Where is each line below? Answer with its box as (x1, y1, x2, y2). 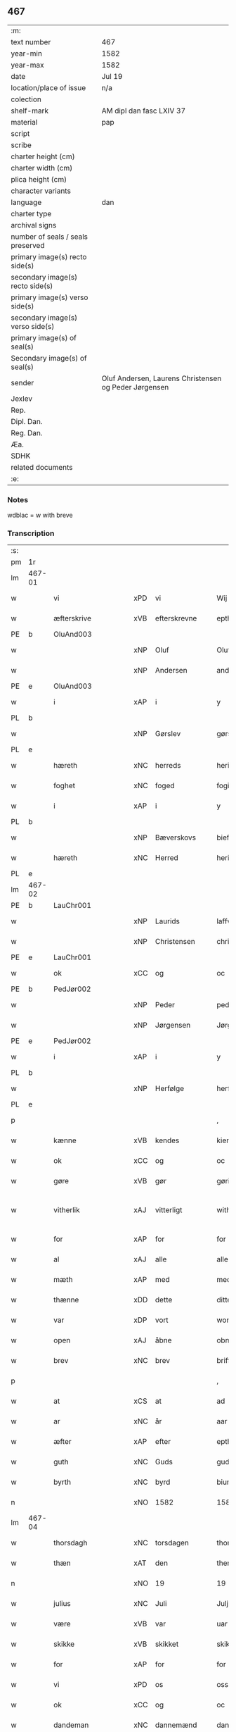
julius (53, 1599, 72, 1609)
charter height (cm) (11, 151, 75, 161)
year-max (11, 60, 44, 70)
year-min (11, 49, 42, 58)
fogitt (216, 781, 234, 791)
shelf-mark (11, 106, 49, 116)
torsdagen (155, 1538, 190, 1548)
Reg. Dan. (11, 428, 44, 437)
